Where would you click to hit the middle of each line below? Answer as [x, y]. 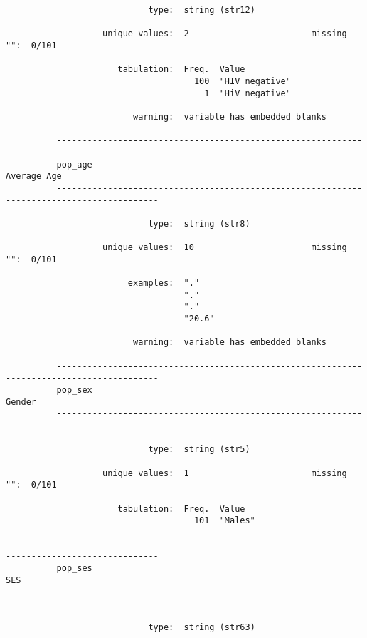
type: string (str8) [199, 223]
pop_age [74, 164]
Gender [21, 402]
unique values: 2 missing [225, 34]
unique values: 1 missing [225, 473]
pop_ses [74, 568]
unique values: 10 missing [225, 248]
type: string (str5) [199, 449]
